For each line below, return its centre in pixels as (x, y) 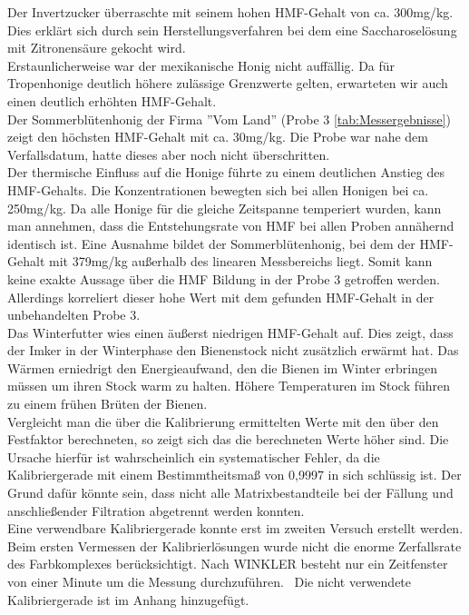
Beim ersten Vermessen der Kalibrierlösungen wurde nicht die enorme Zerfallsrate (234, 546)
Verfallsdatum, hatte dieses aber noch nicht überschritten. (169, 154)
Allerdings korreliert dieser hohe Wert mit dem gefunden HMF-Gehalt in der (221, 297)
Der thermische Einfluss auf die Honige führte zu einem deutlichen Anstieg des (226, 172)
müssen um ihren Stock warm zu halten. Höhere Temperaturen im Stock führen (229, 386)
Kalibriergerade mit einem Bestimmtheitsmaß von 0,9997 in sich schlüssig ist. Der (234, 475)
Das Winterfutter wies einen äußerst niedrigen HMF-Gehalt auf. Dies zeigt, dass (230, 332)
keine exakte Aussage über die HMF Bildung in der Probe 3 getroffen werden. (224, 278)
